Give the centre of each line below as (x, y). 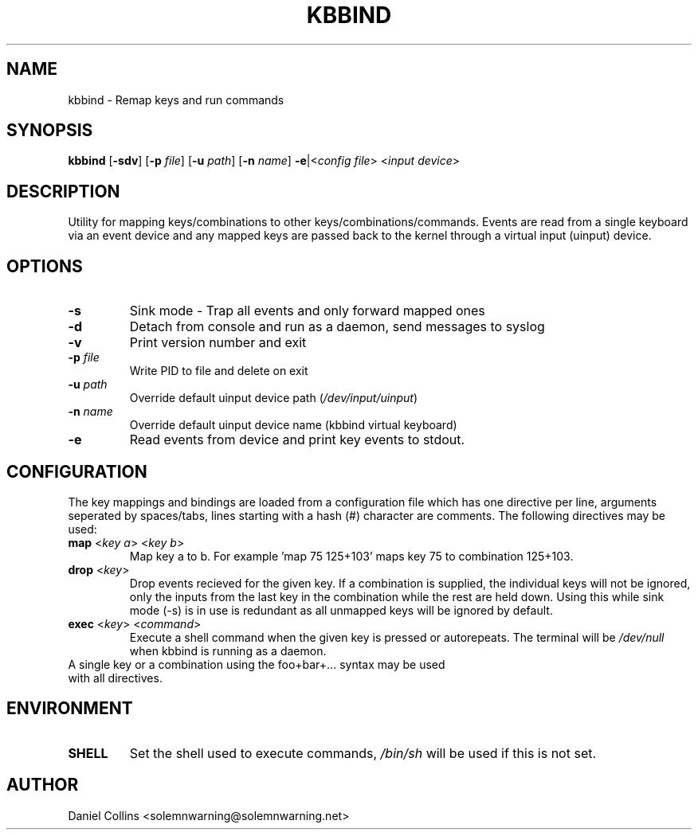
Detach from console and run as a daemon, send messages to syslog (337, 327)
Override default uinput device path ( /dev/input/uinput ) (274, 398)
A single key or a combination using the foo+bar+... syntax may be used (257, 664)
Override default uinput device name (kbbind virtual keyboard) (293, 425)
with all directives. (115, 678)
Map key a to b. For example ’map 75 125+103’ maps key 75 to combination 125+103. (351, 556)
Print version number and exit (218, 343)
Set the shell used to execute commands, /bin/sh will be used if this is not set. (363, 753)
